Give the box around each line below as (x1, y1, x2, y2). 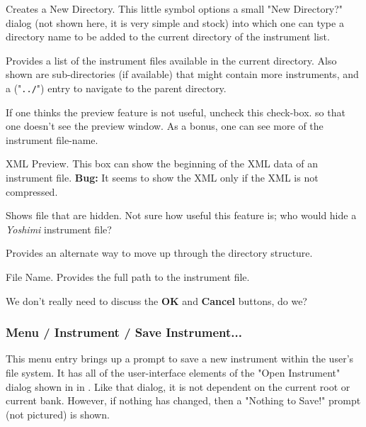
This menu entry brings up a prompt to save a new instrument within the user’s (6, 351, 354, 366)
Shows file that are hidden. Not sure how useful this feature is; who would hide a (6, 208, 357, 223)
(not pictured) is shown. (6, 406, 110, 421)
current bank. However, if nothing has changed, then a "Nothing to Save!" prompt (6, 393, 361, 408)
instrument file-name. (6, 132, 98, 147)
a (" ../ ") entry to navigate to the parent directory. (6, 80, 227, 95)
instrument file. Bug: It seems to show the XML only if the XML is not (6, 170, 319, 184)
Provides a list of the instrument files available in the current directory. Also (6, 52, 337, 67)
